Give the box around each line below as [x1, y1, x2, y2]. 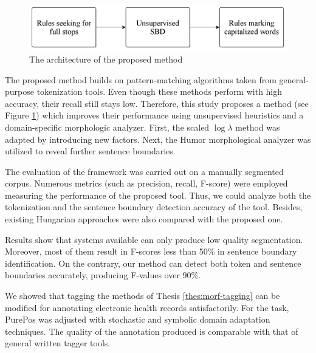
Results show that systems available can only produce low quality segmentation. [5, 233, 303, 245]
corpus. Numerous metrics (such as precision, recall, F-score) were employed [5, 177, 288, 190]
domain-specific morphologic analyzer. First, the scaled [5, 120, 210, 133]
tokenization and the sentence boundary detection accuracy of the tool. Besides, [5, 200, 303, 213]
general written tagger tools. [5, 337, 111, 349]
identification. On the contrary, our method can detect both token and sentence [5, 256, 301, 269]
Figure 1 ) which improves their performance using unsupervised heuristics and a [5, 109, 304, 122]
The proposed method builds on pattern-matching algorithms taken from [5, 73, 276, 86]
